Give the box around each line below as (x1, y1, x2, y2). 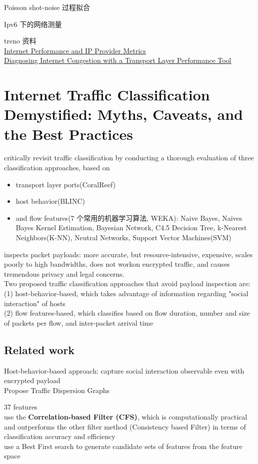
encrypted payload (4, 375, 60, 386)
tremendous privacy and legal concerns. (4, 268, 124, 279)
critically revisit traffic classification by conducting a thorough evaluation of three (4, 152, 254, 163)
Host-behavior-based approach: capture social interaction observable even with (4, 365, 244, 376)
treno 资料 (4, 35, 36, 46)
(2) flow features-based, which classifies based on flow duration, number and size (4, 308, 250, 318)
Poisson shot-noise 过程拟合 (4, 2, 90, 12)
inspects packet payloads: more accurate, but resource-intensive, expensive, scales (4, 249, 253, 259)
